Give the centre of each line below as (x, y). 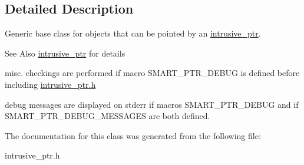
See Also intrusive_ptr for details (65, 53)
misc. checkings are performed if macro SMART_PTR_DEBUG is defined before (152, 73)
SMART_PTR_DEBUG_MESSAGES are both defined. (108, 116)
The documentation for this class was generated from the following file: (133, 135)
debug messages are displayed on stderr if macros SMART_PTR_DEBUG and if (152, 104)
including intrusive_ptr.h (50, 84)
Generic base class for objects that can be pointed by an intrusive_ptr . (133, 33)
